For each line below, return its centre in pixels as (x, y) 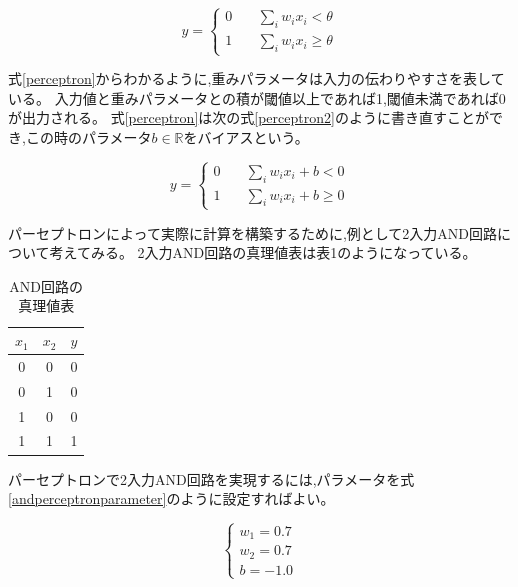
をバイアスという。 (246, 136)
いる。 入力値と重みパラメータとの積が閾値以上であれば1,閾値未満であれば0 (257, 97)
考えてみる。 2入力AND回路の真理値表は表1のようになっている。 (263, 252)
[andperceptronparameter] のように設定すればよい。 (171, 498)
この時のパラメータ (88, 136)
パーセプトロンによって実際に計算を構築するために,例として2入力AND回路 (253, 232)
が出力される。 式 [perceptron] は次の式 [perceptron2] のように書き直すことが (248, 117)
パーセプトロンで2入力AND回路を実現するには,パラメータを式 (211, 478)
